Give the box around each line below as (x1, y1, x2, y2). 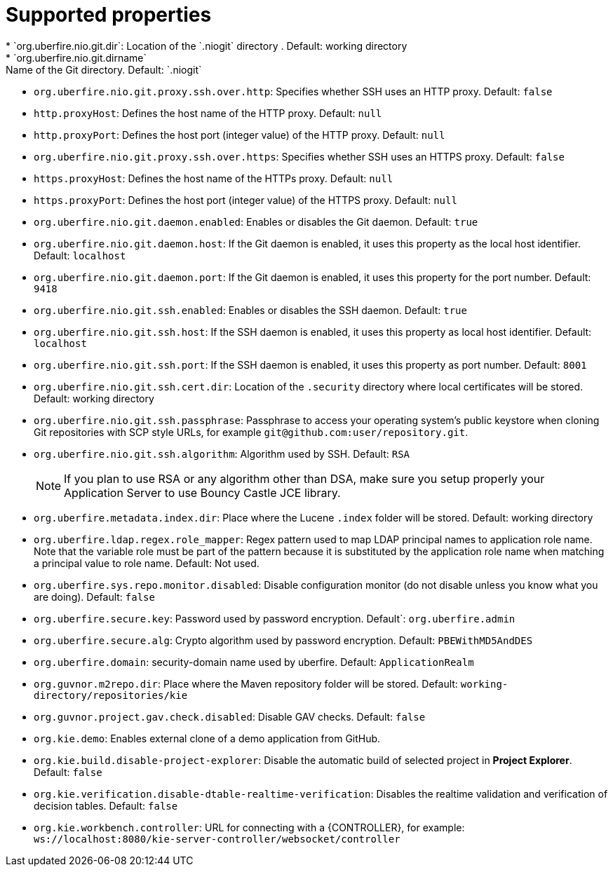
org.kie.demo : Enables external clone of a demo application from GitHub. (34, 732, 381, 744)
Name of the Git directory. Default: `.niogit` (6, 63, 202, 76)
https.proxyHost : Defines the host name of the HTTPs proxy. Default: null (34, 172, 393, 184)
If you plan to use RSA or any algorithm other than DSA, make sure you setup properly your (64, 471, 545, 486)
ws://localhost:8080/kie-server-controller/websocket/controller (34, 833, 400, 845)
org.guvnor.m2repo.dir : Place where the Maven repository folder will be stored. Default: (34, 677, 458, 690)
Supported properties (6, 3, 212, 27)
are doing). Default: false (34, 590, 155, 603)
